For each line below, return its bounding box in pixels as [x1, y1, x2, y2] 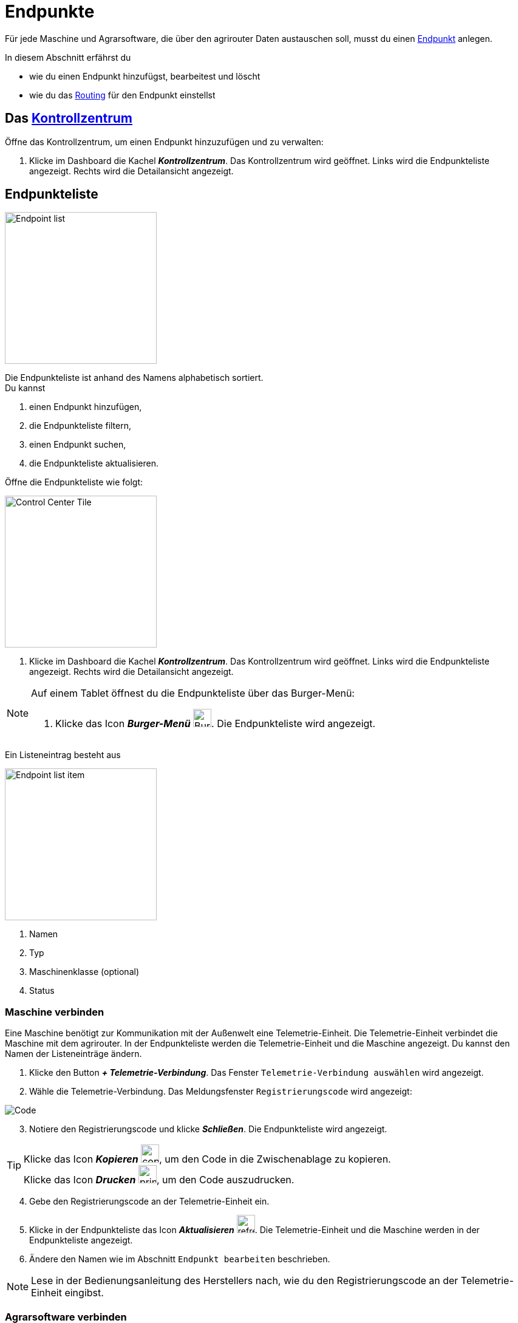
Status [29, 985, 55, 996]
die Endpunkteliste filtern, [29, 420, 132, 431]
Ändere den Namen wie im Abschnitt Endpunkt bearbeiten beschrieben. [29, 1254, 330, 1265]
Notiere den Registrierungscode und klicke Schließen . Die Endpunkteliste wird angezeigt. [29, 1124, 387, 1135]
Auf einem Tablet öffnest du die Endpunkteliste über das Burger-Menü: [31, 687, 355, 700]
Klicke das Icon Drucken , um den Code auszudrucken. [24, 1174, 295, 1186]
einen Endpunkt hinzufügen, [29, 402, 142, 412]
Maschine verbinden [5, 1005, 104, 1018]
